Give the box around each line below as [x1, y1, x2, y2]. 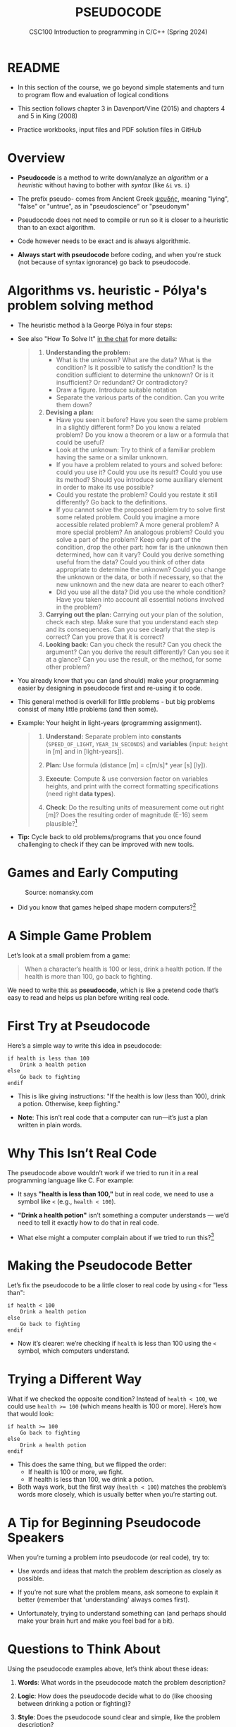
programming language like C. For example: [7, 1176, 134, 1184]
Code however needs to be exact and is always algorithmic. [17, 237, 191, 245]
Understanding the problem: [45, 348, 131, 357]
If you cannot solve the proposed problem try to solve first [56, 505, 225, 514]
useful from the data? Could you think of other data [56, 557, 205, 566]
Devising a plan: [45, 408, 94, 416]
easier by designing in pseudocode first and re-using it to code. [17, 683, 203, 692]
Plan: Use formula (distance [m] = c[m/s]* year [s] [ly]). [45, 760, 208, 769]
